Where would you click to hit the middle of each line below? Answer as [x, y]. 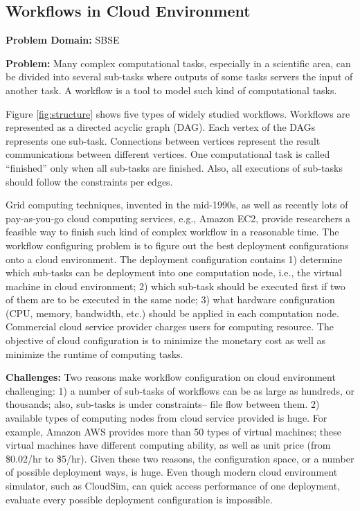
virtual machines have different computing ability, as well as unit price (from [168, 445]
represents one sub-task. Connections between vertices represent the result [163, 140]
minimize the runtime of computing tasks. [94, 353]
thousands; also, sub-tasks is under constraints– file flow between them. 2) [163, 404]
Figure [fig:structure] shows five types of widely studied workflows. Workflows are [178, 113]
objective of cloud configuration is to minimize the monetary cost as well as [165, 340]
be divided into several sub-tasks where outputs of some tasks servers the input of [179, 77]
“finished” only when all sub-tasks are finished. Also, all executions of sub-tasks [174, 167]
